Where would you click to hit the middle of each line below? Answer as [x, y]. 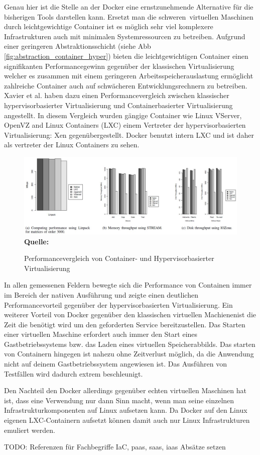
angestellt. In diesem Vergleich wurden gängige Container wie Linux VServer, [123, 115]
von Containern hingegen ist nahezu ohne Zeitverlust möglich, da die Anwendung [129, 354]
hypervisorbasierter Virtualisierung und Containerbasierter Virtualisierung [118, 105]
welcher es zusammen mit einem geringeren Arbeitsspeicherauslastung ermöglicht [129, 76]
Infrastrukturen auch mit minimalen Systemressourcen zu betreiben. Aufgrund [125, 36]
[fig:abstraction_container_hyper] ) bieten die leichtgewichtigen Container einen [126, 56]
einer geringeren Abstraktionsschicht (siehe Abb [78, 46]
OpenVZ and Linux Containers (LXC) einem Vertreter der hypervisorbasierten [125, 125]
